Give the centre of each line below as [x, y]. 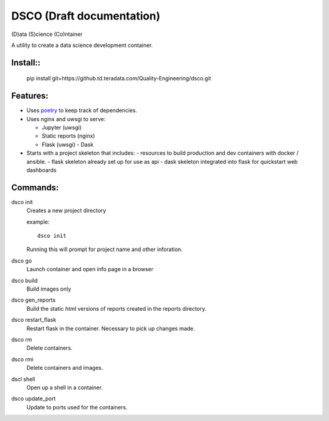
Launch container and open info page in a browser [90, 269]
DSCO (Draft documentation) [86, 16]
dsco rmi [22, 359]
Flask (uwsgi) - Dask [68, 144]
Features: [30, 96]
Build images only [49, 289]
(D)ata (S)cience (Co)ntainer [47, 34]
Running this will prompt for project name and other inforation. [104, 249]
